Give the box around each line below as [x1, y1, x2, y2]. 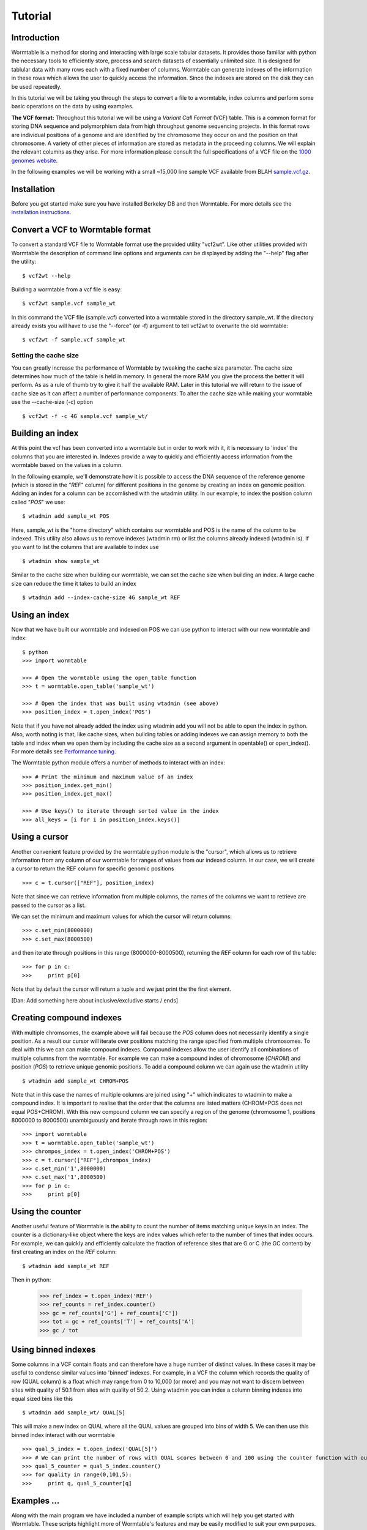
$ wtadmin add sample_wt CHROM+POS [22, 1077, 129, 1084]
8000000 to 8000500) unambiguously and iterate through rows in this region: [11, 1117, 208, 1124]
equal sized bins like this [11, 1395, 73, 1402]
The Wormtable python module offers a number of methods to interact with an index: [11, 759, 226, 766]
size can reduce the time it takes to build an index [11, 580, 137, 587]
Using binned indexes [11, 1345, 96, 1355]
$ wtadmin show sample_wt [22, 558, 100, 564]
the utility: [11, 258, 37, 266]
